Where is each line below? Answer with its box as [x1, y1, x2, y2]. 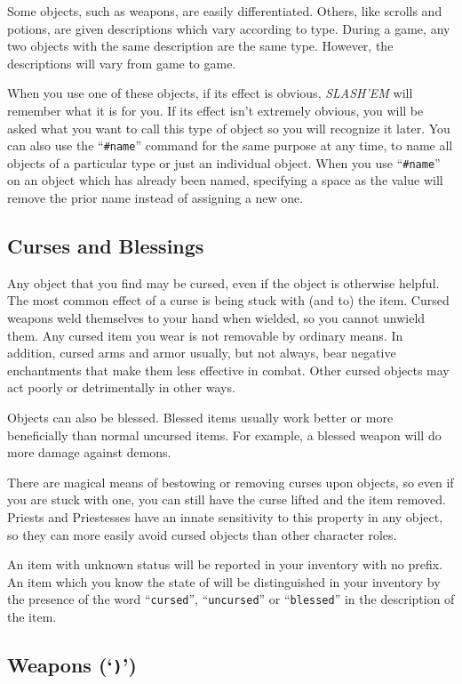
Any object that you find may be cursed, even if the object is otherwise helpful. [7, 273, 440, 292]
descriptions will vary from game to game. [7, 53, 236, 72]
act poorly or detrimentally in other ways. [7, 378, 235, 397]
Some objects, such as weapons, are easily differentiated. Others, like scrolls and [7, 2, 442, 20]
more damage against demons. [7, 443, 171, 462]
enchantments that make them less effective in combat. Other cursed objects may [7, 360, 450, 379]
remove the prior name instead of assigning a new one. [7, 189, 304, 207]
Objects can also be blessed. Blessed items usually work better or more [7, 408, 394, 427]
